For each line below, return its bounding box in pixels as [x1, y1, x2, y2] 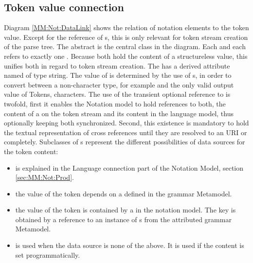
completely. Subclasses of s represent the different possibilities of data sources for [4, 137, 245, 147]
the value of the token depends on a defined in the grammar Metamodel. [15, 188, 232, 198]
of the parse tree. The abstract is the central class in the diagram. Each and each [4, 41, 246, 52]
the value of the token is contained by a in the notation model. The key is [15, 205, 236, 215]
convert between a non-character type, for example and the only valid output [4, 79, 234, 89]
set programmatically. [15, 249, 80, 260]
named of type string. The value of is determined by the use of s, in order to [4, 70, 232, 80]
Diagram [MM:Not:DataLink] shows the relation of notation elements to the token [4, 22, 249, 33]
